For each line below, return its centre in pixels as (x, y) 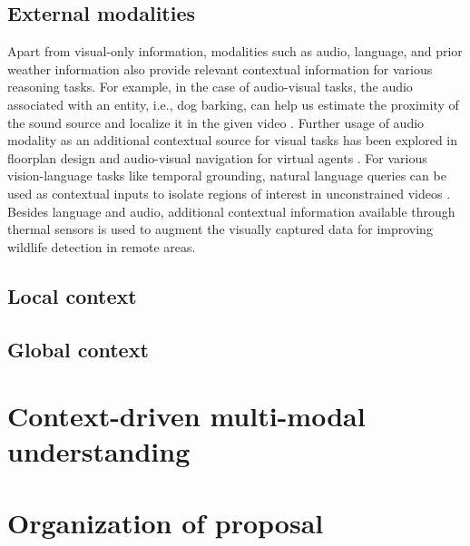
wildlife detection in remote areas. (102, 246)
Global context (78, 349)
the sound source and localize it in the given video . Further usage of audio (216, 122)
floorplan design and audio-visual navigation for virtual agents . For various (217, 157)
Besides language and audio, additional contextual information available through (231, 211)
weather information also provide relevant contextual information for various (220, 68)
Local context (72, 295)
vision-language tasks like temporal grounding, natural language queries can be (227, 175)
